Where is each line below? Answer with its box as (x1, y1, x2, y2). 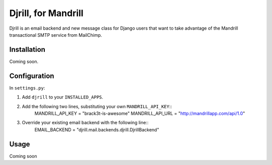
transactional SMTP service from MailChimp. (9, 32, 102, 38)
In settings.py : (9, 85, 45, 91)
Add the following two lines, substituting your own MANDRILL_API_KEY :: (22, 103, 172, 109)
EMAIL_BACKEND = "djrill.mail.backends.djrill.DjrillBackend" (34, 126, 160, 133)
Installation (9, 45, 45, 54)
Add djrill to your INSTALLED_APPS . (22, 94, 103, 100)
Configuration (9, 71, 54, 80)
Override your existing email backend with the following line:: (22, 120, 149, 126)
